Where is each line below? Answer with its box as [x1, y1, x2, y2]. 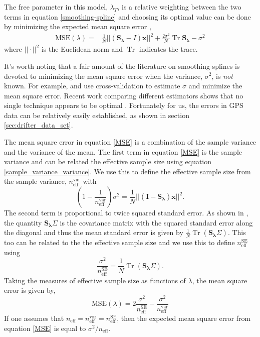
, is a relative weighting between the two [117, 2, 241, 12]
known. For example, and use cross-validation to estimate [4, 80, 180, 91]
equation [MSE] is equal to [4, 322, 86, 333]
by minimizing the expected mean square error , [4, 21, 151, 32]
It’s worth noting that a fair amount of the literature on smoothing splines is [4, 60, 240, 71]
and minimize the [188, 80, 242, 91]
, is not [211, 70, 233, 81]
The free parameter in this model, [4, 2, 108, 12]
